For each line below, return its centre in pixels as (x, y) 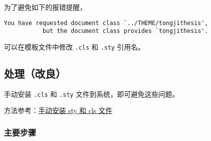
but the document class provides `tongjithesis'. (125, 31)
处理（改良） (35, 73)
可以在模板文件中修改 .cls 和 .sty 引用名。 (74, 46)
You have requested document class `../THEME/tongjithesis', (106, 23)
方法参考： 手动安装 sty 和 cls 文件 (58, 110)
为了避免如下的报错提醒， (45, 7)
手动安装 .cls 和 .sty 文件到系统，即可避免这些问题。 (91, 94)
